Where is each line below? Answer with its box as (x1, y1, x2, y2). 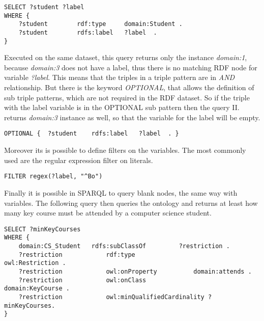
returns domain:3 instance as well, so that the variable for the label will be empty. (4, 112, 260, 122)
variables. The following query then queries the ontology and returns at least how (4, 197, 258, 208)
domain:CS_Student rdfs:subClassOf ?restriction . (18, 243, 230, 250)
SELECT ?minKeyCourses (4, 225, 81, 233)
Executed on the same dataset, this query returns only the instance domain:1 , (4, 52, 247, 63)
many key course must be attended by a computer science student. (4, 207, 212, 218)
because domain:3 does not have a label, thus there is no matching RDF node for (4, 62, 257, 72)
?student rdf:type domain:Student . (18, 20, 183, 28)
